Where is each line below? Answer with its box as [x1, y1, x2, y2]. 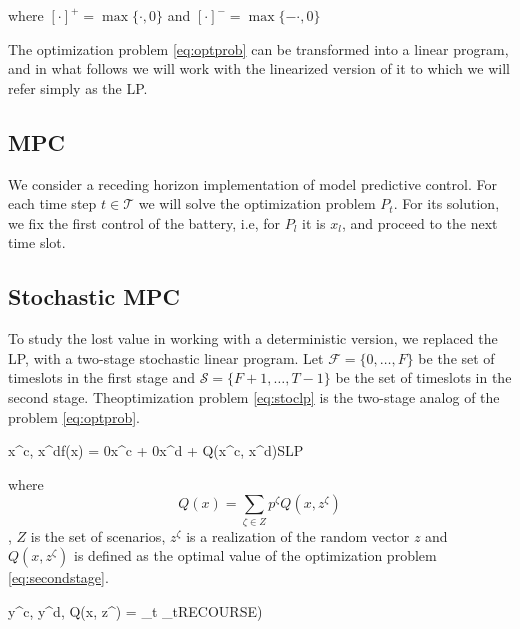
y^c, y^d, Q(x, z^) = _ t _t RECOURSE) [8, 600, 263, 621]
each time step [8, 193, 97, 214]
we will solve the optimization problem [138, 193, 376, 214]
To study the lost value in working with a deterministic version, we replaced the [8, 328, 498, 349]
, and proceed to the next [341, 212, 498, 233]
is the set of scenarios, [30, 525, 166, 546]
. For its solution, [393, 193, 500, 214]
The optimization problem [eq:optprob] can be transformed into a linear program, [8, 38, 509, 59]
